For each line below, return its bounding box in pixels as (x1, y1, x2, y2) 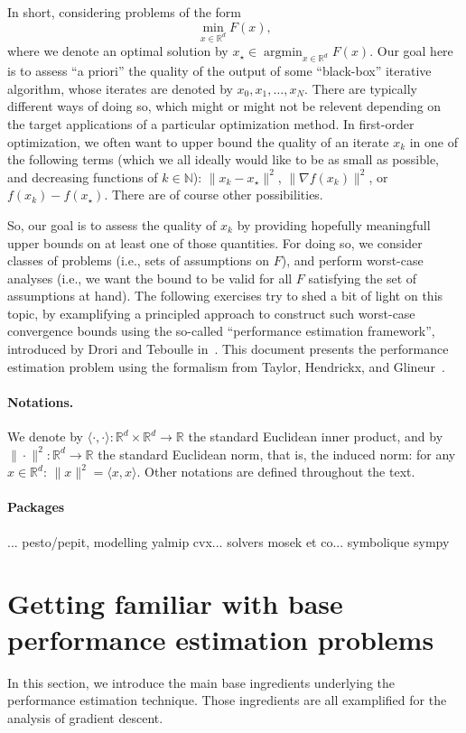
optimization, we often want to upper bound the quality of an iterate (7, 132, 389, 151)
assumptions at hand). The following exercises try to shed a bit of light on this (7, 286, 443, 305)
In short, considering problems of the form (7, 3, 242, 21)
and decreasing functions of (7, 167, 158, 186)
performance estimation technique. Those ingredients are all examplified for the (7, 691, 447, 710)
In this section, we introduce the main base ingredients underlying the (7, 673, 395, 691)
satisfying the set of (308, 268, 417, 287)
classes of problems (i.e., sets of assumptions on (7, 251, 270, 270)
